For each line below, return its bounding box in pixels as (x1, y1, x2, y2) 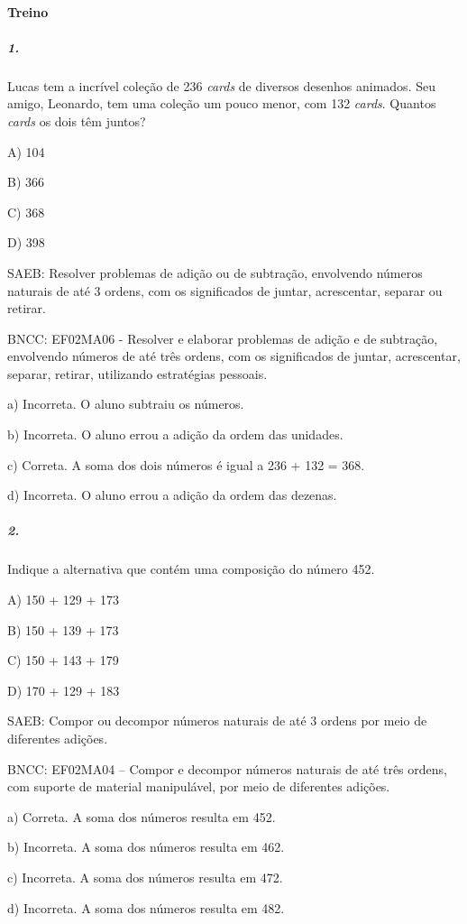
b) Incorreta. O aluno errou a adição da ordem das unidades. (7, 425, 343, 444)
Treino (7, 2, 49, 21)
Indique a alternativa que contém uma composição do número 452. (7, 559, 375, 578)
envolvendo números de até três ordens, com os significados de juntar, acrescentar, (7, 346, 461, 365)
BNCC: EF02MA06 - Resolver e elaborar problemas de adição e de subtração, (7, 328, 438, 347)
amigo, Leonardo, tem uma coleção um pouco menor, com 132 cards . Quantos (7, 94, 436, 113)
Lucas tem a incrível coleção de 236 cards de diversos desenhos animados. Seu (7, 76, 435, 95)
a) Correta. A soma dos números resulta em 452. (7, 807, 276, 826)
